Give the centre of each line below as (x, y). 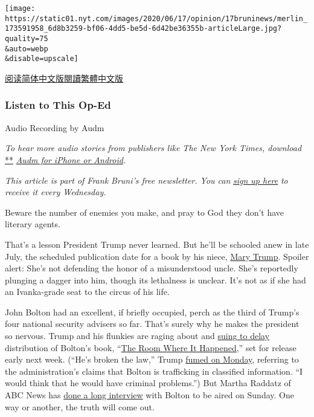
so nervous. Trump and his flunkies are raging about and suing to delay (137, 336)
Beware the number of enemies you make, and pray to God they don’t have (145, 212)
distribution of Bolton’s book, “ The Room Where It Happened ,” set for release (151, 347)
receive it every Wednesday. (56, 192)
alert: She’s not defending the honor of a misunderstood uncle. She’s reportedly (152, 268)
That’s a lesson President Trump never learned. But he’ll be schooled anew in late (157, 244)
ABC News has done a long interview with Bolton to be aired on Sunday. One (149, 395)
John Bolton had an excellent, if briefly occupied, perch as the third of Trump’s (152, 312)
